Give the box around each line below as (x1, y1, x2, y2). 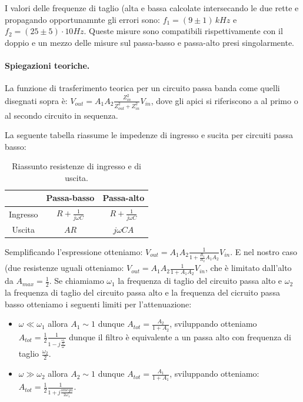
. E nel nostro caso (230, 245, 298, 257)
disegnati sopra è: (5, 94, 68, 106)
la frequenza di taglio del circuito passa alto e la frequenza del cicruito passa (5, 286, 280, 299)
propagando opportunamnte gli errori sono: (5, 13, 160, 25)
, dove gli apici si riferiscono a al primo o (151, 94, 298, 106)
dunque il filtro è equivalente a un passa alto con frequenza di (69, 330, 291, 343)
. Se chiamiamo (49, 274, 104, 287)
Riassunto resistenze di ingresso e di (12, 160, 141, 172)
